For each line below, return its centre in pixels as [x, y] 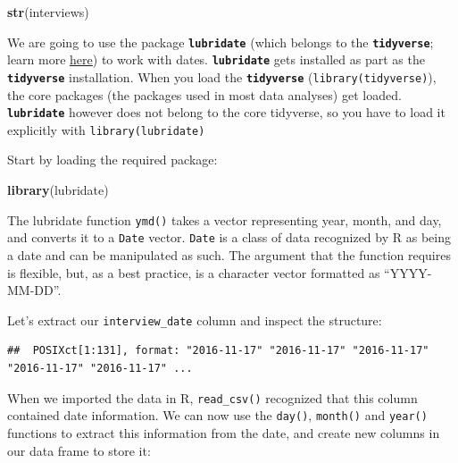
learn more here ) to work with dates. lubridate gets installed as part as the [216, 59]
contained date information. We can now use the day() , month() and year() [217, 415]
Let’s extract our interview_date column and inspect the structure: [195, 320]
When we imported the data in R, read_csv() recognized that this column [212, 397]
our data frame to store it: [79, 450]
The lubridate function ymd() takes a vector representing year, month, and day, [225, 219]
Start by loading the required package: [112, 160]
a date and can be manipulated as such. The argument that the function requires [229, 254]
